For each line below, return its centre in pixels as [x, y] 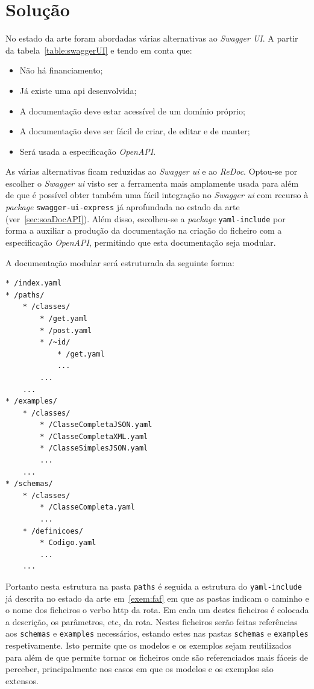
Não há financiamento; [61, 70]
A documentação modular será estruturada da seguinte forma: [120, 262]
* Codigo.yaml [68, 543]
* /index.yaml [34, 283]
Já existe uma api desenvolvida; [78, 90]
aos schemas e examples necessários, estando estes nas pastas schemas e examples [157, 633]
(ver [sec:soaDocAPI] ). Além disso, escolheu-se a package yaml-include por [146, 218]
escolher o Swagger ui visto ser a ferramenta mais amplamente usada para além [152, 183]
